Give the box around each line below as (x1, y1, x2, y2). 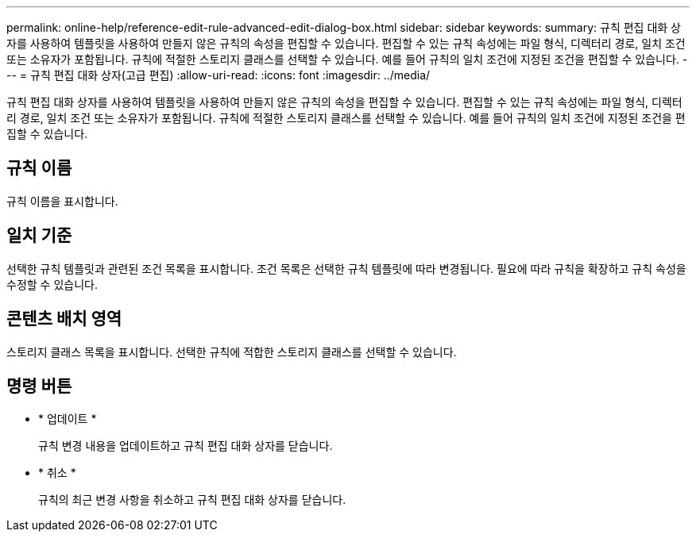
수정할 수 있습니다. (6, 277, 98, 291)
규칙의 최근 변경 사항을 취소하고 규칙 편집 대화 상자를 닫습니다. (38, 493, 346, 507)
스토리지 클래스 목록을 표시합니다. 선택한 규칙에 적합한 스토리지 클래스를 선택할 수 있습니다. (6, 344, 457, 359)
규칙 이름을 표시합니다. (6, 194, 118, 208)
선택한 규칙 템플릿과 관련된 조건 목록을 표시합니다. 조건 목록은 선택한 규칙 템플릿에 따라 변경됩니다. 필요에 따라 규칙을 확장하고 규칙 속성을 (6, 261, 686, 275)
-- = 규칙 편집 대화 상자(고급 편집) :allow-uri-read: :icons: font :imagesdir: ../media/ (6, 68, 431, 82)
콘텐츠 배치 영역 (6, 309, 122, 329)
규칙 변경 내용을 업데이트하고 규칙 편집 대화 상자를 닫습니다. (38, 439, 333, 453)
